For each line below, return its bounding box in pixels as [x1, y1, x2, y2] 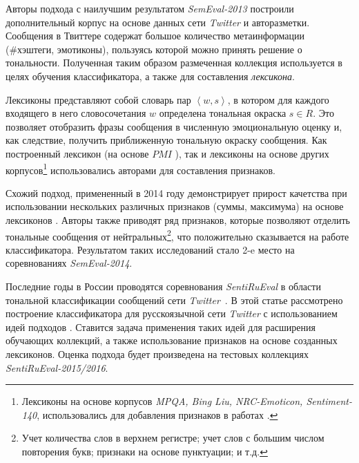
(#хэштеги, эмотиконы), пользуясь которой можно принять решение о [6, 41, 302, 56]
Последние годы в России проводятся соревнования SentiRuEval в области [6, 279, 321, 293]
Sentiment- [306, 394, 352, 408]
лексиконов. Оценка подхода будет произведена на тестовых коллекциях [6, 346, 309, 361]
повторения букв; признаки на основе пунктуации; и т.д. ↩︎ [21, 444, 268, 458]
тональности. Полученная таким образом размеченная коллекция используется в [6, 55, 342, 70]
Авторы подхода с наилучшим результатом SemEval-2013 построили [6, 1, 294, 15]
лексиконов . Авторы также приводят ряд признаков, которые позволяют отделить [6, 212, 350, 227]
